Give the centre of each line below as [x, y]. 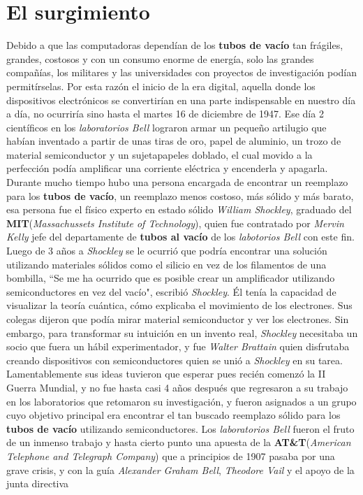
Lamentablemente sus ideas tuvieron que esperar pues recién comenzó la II [166, 374]
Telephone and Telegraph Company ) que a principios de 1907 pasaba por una [171, 455]
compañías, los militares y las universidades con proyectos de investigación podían [181, 72]
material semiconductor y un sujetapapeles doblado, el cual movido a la [160, 154]
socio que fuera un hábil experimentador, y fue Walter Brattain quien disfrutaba [178, 346]
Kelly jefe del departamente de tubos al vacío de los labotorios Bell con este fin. [180, 237]
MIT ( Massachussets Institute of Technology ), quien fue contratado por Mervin [175, 223]
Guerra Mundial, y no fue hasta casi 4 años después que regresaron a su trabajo [177, 387]
